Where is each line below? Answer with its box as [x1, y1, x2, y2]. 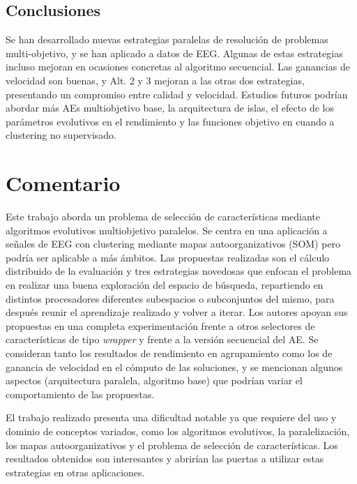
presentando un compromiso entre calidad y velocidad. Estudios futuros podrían [6, 86, 348, 101]
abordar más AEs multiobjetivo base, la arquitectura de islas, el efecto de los [6, 100, 334, 115]
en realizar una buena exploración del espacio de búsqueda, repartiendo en [6, 278, 324, 292]
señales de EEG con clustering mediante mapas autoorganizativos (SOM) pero [6, 236, 341, 251]
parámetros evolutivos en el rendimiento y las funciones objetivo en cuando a [6, 114, 335, 128]
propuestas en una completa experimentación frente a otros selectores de [6, 318, 315, 333]
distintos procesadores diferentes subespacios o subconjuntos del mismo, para [6, 291, 335, 305]
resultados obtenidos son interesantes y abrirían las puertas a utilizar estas [6, 451, 324, 466]
